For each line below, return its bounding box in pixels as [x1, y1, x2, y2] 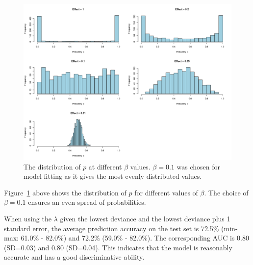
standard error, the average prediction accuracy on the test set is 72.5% [4, 223, 219, 233]
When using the [4, 213, 51, 223]
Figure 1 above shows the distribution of [4, 187, 126, 197]
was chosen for [177, 161, 220, 171]
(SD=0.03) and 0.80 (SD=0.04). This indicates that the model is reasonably [4, 242, 232, 252]
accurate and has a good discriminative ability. [4, 252, 145, 262]
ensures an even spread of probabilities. [28, 197, 146, 207]
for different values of [134, 187, 198, 197]
